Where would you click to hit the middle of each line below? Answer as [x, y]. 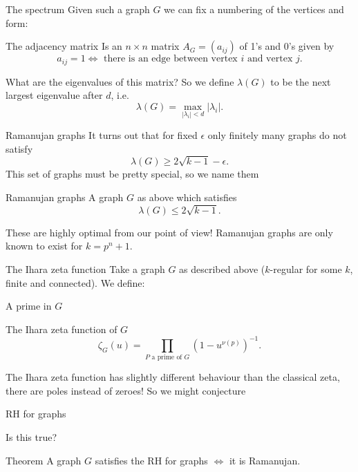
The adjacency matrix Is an [64, 46]
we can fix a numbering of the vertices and [254, 9]
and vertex [270, 59]
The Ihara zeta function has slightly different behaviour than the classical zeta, [173, 377]
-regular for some [306, 268]
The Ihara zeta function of [62, 329]
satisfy [19, 148]
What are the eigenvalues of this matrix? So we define [120, 81]
